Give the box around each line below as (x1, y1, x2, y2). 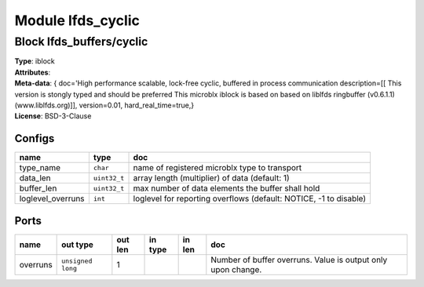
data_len (19, 173, 51, 183)
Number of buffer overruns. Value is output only (210, 254, 388, 265)
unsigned (61, 256, 93, 265)
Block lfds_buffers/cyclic (14, 35, 148, 49)
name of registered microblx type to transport (133, 162, 302, 173)
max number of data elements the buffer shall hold (133, 183, 320, 194)
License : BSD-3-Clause (14, 111, 92, 121)
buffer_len (19, 183, 57, 194)
